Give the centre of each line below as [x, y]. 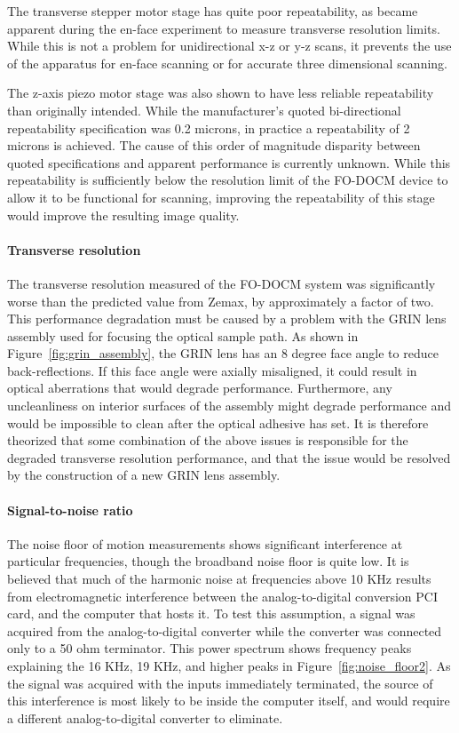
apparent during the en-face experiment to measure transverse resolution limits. [224, 28]
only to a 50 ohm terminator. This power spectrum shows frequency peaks [210, 648]
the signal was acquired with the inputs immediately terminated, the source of [220, 683]
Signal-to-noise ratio [70, 510]
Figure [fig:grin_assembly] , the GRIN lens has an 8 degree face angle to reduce [223, 353]
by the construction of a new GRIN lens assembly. [144, 475]
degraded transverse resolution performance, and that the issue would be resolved [229, 457]
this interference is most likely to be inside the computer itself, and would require [229, 701]
